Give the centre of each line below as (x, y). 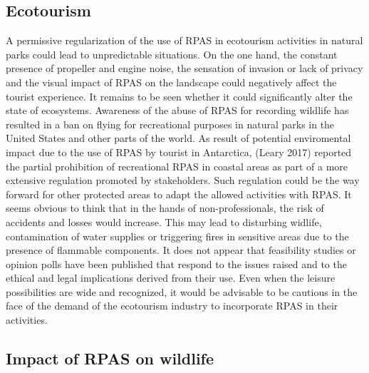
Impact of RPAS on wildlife (110, 358)
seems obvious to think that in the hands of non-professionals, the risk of (165, 208)
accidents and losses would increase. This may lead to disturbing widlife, (164, 221)
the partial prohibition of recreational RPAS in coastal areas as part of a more (177, 166)
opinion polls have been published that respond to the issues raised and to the (176, 264)
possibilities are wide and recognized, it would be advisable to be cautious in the (182, 291)
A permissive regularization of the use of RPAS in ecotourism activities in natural (184, 40)
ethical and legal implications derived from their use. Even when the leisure (171, 278)
